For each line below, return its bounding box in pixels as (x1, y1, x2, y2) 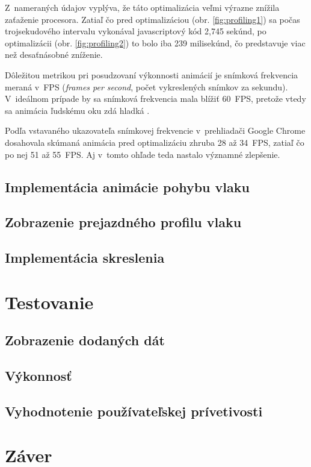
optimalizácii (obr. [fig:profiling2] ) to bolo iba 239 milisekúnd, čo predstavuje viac (5, 36, 306, 49)
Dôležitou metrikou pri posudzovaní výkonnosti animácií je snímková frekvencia (5, 68, 298, 81)
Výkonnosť (5, 366, 72, 385)
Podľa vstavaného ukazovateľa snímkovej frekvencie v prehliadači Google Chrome (5, 124, 306, 137)
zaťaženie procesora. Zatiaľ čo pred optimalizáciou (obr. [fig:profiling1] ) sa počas (5, 13, 300, 25)
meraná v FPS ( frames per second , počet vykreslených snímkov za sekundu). (5, 80, 288, 93)
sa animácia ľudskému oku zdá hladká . (5, 104, 150, 116)
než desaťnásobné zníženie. (5, 48, 103, 61)
